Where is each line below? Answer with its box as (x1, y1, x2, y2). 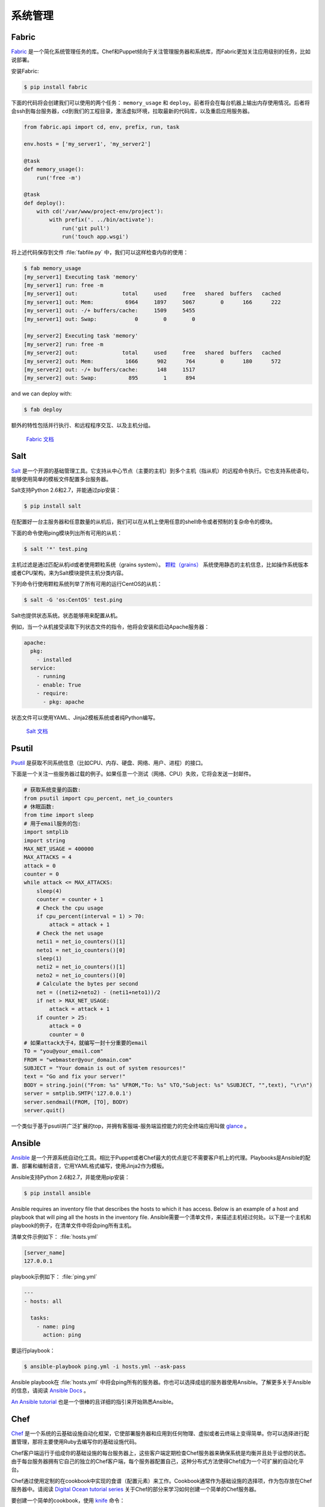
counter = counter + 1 (36, 896, 104, 903)
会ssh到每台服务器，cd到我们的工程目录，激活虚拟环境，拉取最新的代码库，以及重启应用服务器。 (11, 107, 253, 115)
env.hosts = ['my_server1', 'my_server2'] (23, 140, 151, 147)
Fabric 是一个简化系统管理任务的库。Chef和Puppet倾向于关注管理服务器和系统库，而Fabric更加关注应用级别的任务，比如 (11, 48, 311, 55)
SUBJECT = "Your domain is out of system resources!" (23, 1065, 186, 1072)
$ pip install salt (23, 503, 81, 509)
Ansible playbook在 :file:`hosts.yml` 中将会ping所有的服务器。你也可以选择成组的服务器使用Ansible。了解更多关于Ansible (11, 1379, 311, 1386)
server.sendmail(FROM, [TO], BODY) (23, 1098, 129, 1106)
